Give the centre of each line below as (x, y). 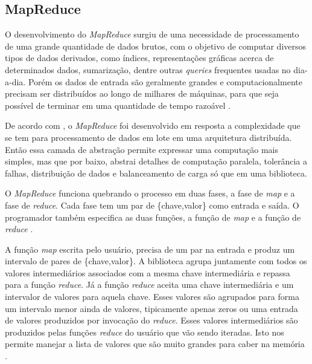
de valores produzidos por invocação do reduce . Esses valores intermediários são (151, 320)
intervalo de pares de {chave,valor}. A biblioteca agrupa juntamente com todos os (156, 261)
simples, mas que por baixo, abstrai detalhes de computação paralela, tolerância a (156, 161)
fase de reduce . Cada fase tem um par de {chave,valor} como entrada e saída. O (152, 205)
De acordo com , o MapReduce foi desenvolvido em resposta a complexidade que (153, 125)
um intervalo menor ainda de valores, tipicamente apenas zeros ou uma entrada (151, 308)
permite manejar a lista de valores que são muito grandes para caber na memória (155, 344)
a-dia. (15, 81)
